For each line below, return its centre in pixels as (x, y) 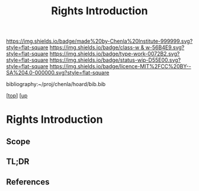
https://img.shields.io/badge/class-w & (97, 47)
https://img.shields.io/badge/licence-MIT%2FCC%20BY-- (120, 66)
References (28, 182)
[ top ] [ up (17, 95)
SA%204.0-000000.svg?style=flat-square (58, 73)
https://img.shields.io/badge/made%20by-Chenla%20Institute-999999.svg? (99, 41)
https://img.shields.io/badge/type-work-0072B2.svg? (115, 54)
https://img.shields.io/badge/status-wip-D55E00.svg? (115, 60)
